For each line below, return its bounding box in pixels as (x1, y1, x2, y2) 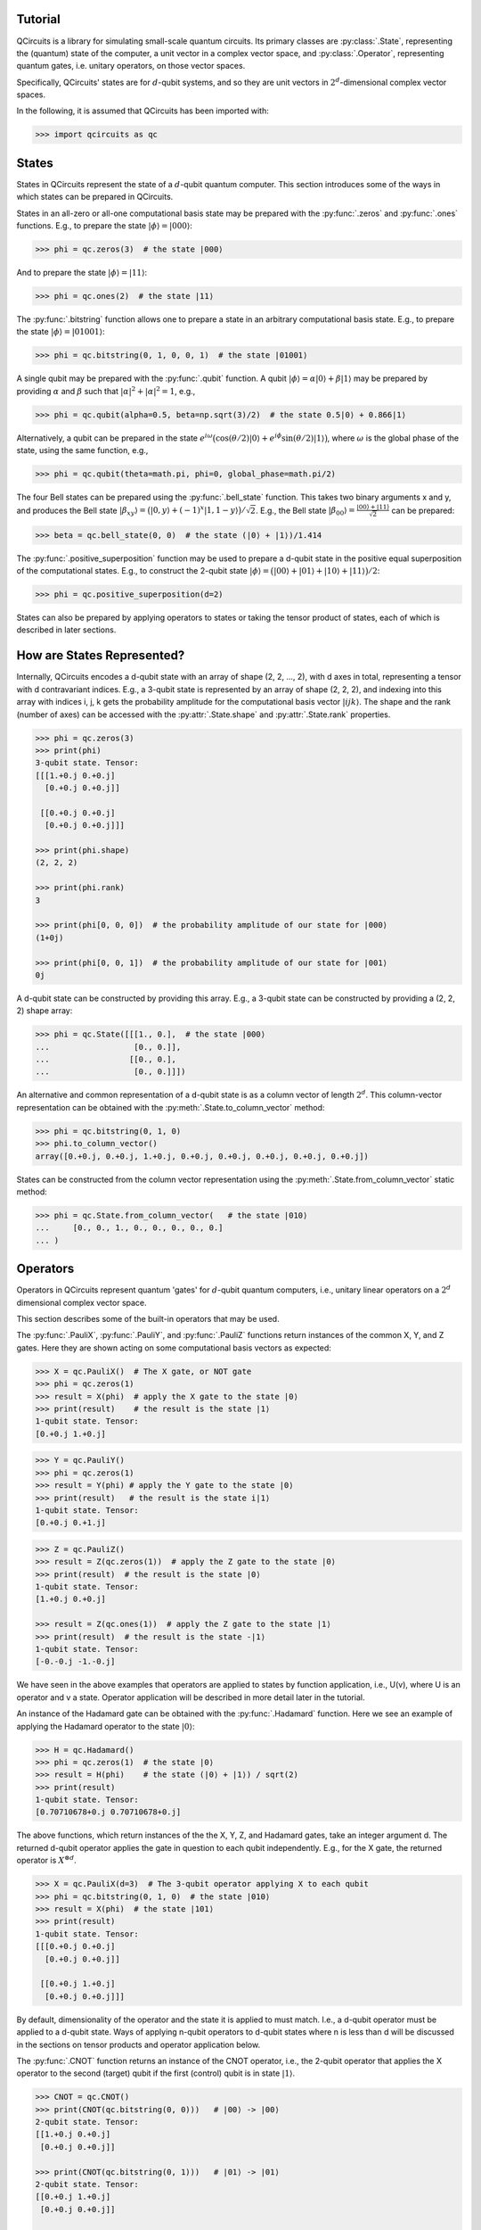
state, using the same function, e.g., (16, 445, 149, 456)
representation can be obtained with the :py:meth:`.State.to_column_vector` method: (16, 1102, 325, 1112)
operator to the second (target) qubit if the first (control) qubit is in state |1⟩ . (16, 2068, 296, 2078)
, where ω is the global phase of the (327, 433, 459, 443)
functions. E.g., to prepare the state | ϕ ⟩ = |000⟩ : (16, 220, 193, 231)
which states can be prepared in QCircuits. (16, 192, 174, 202)
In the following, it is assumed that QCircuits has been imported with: (16, 105, 269, 116)
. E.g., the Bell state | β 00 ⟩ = (255, 505, 355, 517)
